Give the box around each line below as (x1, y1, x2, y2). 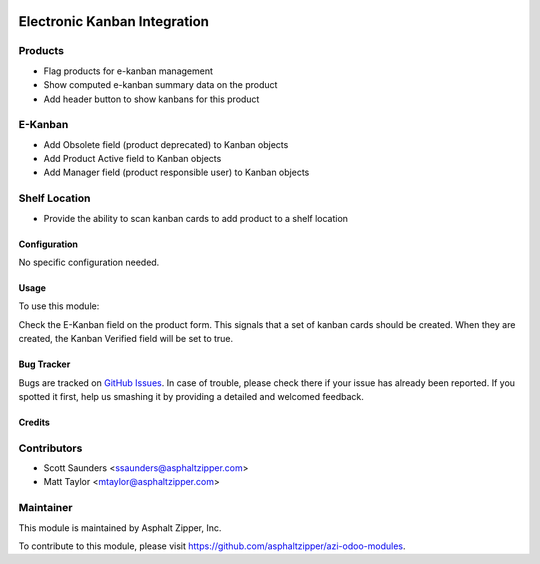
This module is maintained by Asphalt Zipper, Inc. (18, 521, 222, 534)
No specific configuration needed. (18, 256, 160, 268)
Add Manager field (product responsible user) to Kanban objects (43, 166, 310, 179)
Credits (18, 416, 50, 428)
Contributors (18, 441, 83, 455)
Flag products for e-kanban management (43, 65, 214, 77)
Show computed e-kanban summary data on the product (43, 79, 278, 91)
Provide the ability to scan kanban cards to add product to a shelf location (43, 212, 349, 224)
